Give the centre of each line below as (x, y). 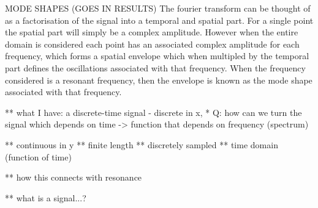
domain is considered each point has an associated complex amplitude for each (152, 44)
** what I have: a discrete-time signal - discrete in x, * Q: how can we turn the (153, 112)
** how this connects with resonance (74, 177)
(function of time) (38, 156)
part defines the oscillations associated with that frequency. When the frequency (155, 67)
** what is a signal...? (46, 197)
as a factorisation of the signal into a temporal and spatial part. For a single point (159, 20)
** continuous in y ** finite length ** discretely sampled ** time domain (142, 144)
